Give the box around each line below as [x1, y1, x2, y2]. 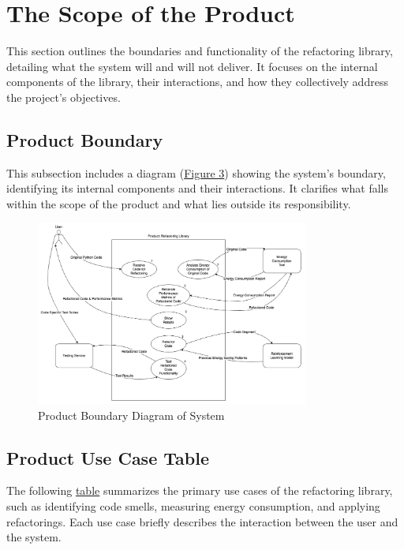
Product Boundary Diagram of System [38, 406, 225, 423]
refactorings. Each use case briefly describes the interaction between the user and [6, 513, 398, 529]
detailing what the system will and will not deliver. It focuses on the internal [6, 58, 378, 74]
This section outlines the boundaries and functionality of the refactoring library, [6, 43, 393, 59]
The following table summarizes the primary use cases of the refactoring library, [6, 482, 393, 499]
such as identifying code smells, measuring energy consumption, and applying [6, 498, 380, 514]
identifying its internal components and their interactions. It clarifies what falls [6, 180, 388, 196]
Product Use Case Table [6, 445, 209, 470]
